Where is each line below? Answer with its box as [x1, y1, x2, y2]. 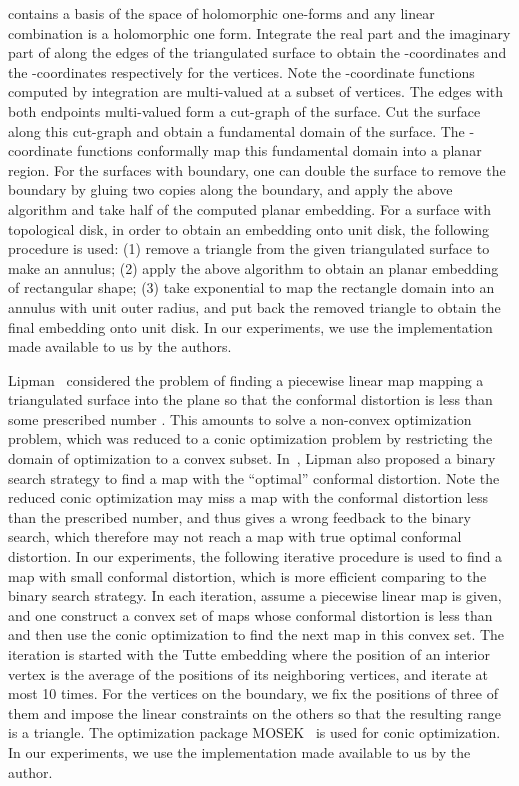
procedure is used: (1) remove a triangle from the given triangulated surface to [8, 238, 490, 259]
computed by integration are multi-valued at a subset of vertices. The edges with [8, 81, 504, 102]
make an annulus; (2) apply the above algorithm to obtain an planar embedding [8, 257, 499, 278]
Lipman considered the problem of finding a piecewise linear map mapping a [8, 369, 484, 390]
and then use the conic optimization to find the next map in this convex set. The [8, 624, 505, 645]
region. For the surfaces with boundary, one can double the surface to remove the [8, 159, 506, 180]
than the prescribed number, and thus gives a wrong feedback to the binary [8, 506, 471, 527]
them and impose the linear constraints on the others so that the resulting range [8, 702, 501, 723]
